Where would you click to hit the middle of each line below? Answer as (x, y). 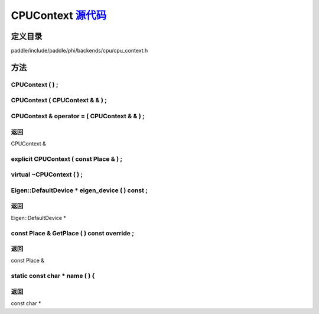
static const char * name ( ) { (53, 276)
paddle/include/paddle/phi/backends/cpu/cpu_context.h (79, 51)
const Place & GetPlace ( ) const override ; (72, 233)
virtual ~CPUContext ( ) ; (47, 174)
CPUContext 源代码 (59, 15)
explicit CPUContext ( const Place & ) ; (67, 158)
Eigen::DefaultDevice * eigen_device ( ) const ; (79, 190)
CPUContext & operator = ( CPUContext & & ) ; (78, 116)
